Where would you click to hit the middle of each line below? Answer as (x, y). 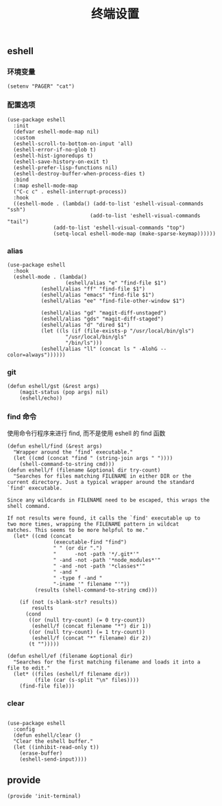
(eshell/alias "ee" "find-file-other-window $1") (113, 301)
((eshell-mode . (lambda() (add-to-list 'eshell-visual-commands (109, 204)
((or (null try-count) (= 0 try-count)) (87, 620)
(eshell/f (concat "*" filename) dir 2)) (92, 638)
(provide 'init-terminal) (44, 796)
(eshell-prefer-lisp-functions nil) (65, 168)
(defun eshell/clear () (47, 735)
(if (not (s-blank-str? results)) (69, 602)
